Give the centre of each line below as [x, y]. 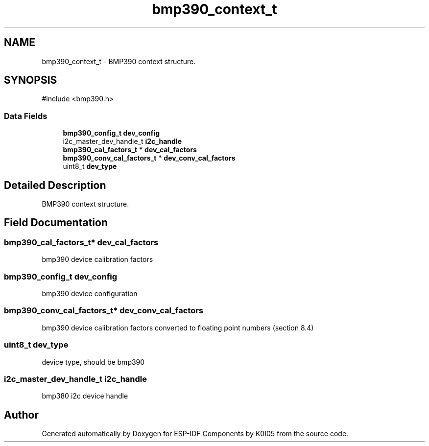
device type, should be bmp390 [93, 362]
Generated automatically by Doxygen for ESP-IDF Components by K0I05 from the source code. [195, 434]
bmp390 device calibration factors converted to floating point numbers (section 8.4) [178, 328]
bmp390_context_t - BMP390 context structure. [119, 61]
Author [21, 415]
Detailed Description [55, 185]
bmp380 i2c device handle [85, 396]
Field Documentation [56, 223]
